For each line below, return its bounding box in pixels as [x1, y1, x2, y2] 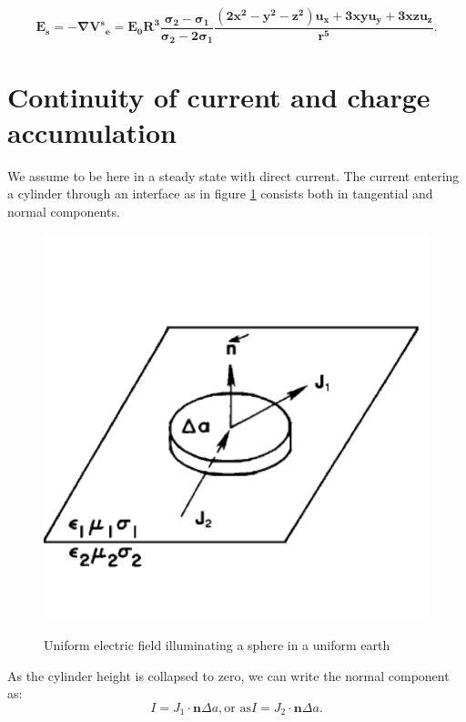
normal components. [7, 201, 120, 220]
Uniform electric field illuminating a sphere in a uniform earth [44, 636, 390, 655]
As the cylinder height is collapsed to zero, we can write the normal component [7, 666, 450, 685]
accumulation [7, 113, 177, 150]
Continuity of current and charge [7, 77, 431, 115]
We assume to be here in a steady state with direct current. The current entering [7, 166, 460, 185]
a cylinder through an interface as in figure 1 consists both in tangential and [7, 184, 433, 203]
